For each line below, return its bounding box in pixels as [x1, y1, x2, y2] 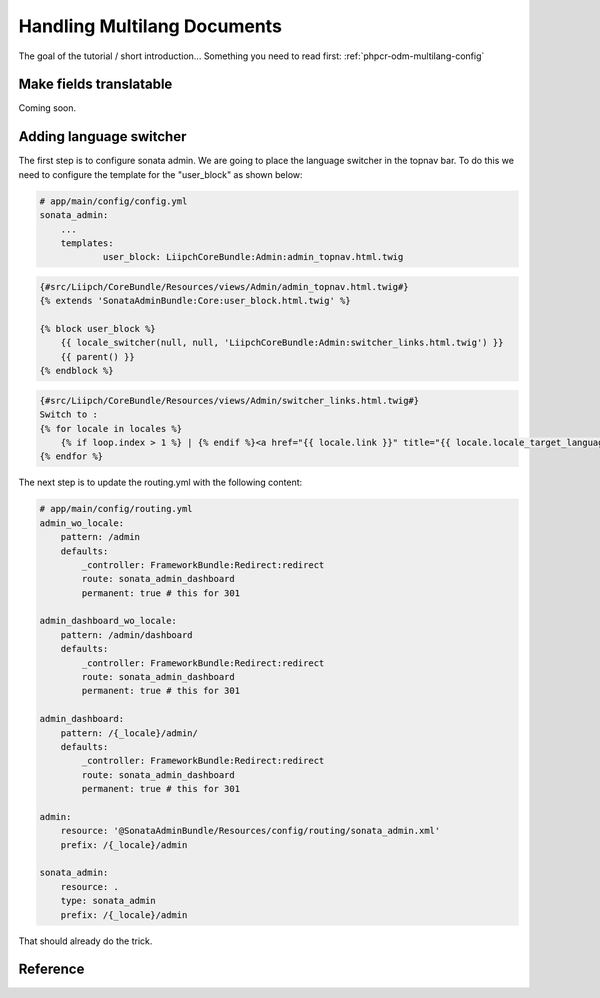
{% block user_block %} [39, 323, 157, 335]
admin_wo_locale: [39, 517, 125, 529]
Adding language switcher [18, 128, 187, 145]
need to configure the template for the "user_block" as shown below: [18, 168, 304, 180]
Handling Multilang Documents [18, 15, 282, 37]
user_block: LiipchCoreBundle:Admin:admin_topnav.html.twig [102, 251, 404, 263]
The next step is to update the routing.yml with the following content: [18, 476, 303, 489]
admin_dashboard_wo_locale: [39, 615, 177, 627]
